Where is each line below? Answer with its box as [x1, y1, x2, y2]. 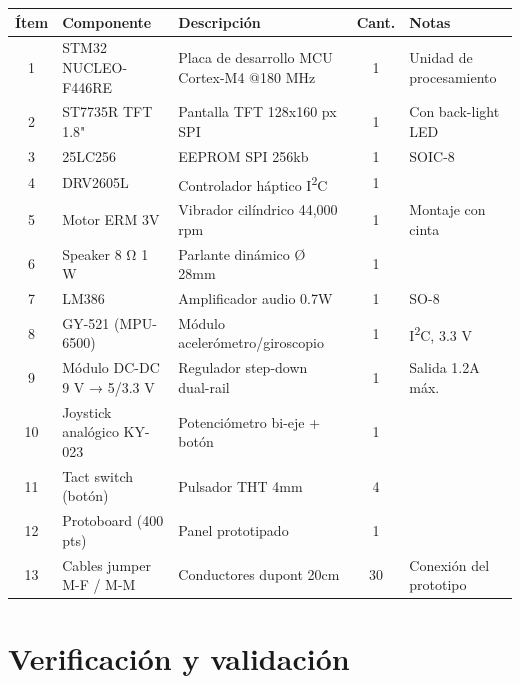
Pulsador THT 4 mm [178, 475, 303, 496]
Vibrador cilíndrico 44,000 [178, 199, 338, 220]
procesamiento [409, 66, 497, 87]
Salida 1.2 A [409, 357, 480, 378]
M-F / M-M [62, 574, 136, 595]
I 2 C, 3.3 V [409, 321, 472, 345]
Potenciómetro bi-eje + [178, 411, 321, 432]
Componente [62, 11, 152, 32]
